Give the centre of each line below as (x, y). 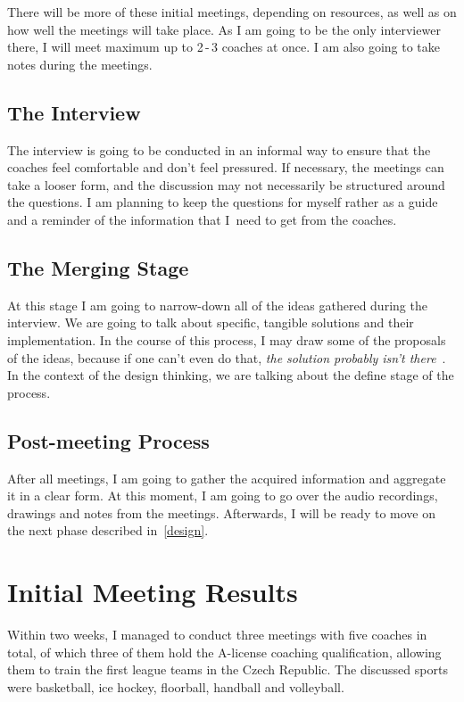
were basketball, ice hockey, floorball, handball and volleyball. (176, 686)
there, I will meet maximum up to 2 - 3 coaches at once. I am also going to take (224, 47)
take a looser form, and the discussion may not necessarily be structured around (226, 184)
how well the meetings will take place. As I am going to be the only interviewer (224, 29)
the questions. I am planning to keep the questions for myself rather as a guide (223, 202)
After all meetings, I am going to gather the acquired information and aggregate (227, 478)
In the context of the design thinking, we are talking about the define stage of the (231, 375)
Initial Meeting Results (153, 592)
